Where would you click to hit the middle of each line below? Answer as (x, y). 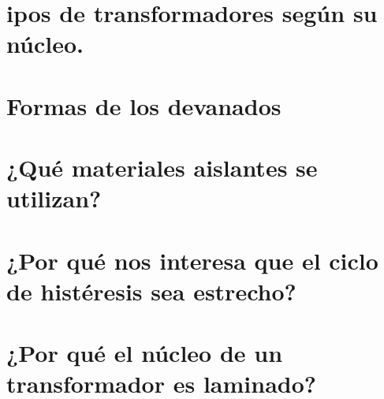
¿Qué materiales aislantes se (162, 168)
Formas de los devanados (144, 105)
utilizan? (54, 198)
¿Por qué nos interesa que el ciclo (192, 260)
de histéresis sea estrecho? (151, 291)
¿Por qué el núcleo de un (145, 353)
